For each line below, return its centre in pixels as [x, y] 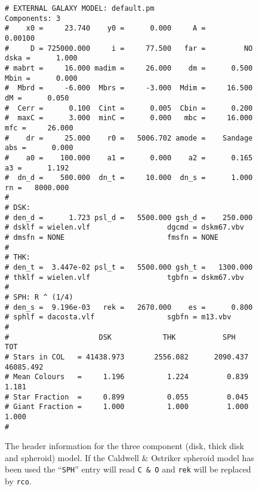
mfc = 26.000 [39, 128]
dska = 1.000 [41, 58]
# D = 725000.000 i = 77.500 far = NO [129, 48]
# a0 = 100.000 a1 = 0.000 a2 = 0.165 [129, 158]
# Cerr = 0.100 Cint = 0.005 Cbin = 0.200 [129, 108]
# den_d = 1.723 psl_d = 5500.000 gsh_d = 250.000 [129, 217]
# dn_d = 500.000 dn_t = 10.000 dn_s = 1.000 [129, 178]
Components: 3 [33, 18]
